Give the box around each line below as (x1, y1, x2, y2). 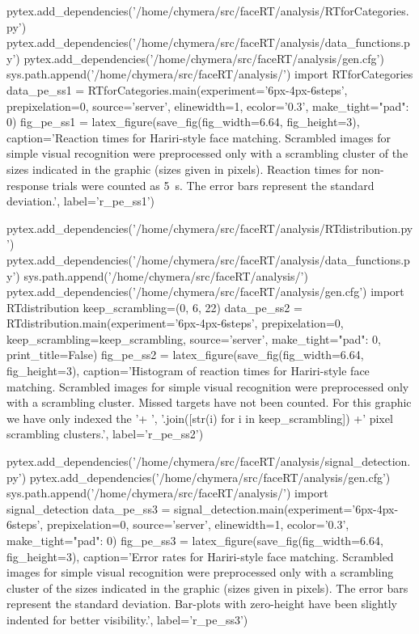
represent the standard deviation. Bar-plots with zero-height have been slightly (6, 595, 397, 612)
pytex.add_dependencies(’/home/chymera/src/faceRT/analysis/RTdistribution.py (6, 219, 413, 236)
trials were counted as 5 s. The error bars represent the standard (52, 176, 375, 193)
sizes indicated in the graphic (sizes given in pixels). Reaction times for (6, 160, 358, 177)
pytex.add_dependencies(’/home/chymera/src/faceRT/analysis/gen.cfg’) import (6, 283, 404, 300)
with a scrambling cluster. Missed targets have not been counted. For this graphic (6, 394, 412, 411)
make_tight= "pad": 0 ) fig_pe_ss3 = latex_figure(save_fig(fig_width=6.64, (6, 532, 383, 548)
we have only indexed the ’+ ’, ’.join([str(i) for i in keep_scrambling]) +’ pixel (6, 409, 393, 426)
